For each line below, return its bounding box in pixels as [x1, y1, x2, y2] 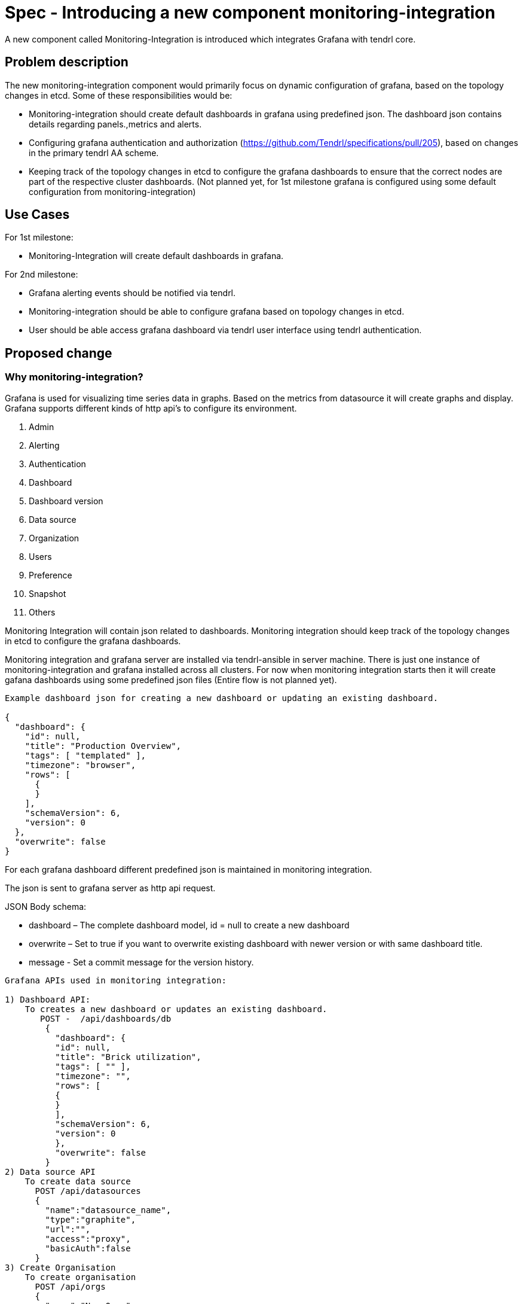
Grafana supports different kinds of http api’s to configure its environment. [5, 403, 297, 413]
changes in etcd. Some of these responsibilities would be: [5, 90, 233, 100]
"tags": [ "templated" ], [25, 750, 146, 760]
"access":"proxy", [45, 1233, 131, 1244]
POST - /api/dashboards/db [40, 1013, 172, 1023]
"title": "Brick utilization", [55, 1052, 201, 1062]
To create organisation [25, 1272, 136, 1282]
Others [29, 607, 56, 617]
